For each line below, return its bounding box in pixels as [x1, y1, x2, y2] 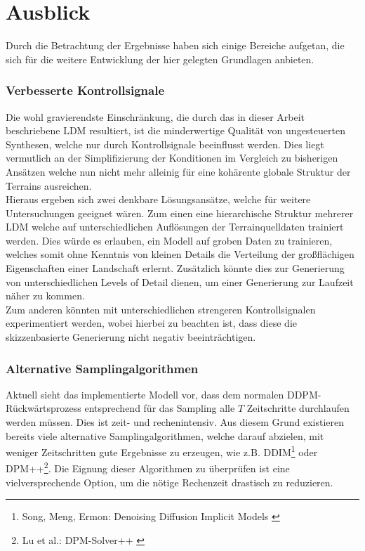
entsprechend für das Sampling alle [84, 401, 235, 415]
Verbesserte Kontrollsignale [6, 82, 165, 99]
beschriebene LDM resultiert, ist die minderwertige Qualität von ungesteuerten [6, 123, 345, 138]
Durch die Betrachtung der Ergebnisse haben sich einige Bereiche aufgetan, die [6, 38, 345, 53]
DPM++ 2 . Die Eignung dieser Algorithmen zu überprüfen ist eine [6, 459, 290, 476]
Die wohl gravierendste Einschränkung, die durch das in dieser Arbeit [6, 109, 305, 124]
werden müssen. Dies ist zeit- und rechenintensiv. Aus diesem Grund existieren [6, 415, 345, 429]
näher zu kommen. [6, 288, 85, 303]
